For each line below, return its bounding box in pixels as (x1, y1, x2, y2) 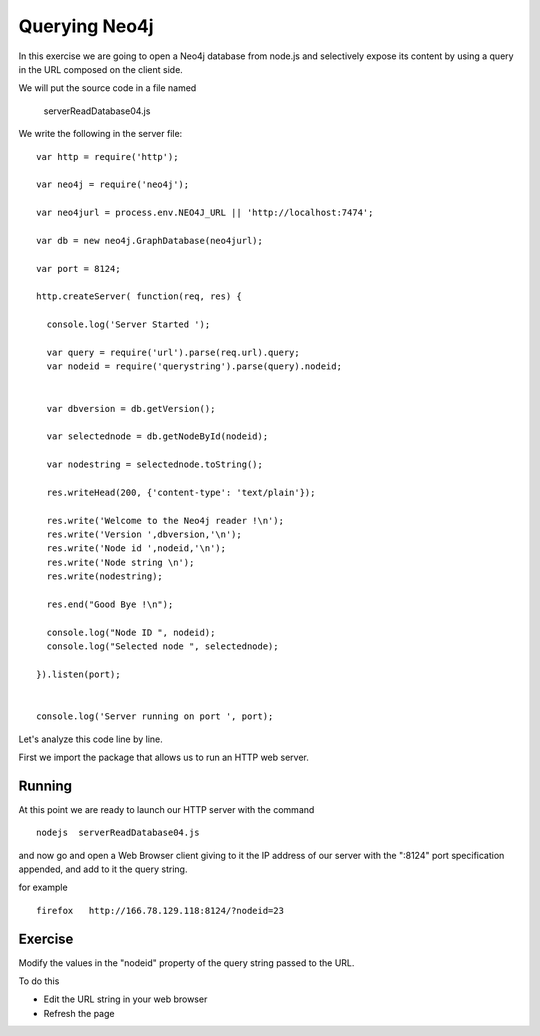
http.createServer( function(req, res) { (36, 291, 242, 302)
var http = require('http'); (36, 151, 179, 162)
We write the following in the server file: (18, 128, 183, 140)
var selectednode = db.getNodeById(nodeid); (46, 431, 269, 442)
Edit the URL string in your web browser (43, 993, 208, 1005)
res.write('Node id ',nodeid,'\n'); (46, 543, 227, 554)
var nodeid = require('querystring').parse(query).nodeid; (46, 361, 342, 372)
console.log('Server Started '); (46, 319, 211, 330)
